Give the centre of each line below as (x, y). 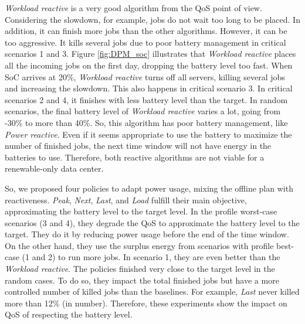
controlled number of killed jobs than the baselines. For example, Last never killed (152, 291)
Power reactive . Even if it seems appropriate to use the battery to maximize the (148, 134)
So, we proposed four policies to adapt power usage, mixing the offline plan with (149, 188)
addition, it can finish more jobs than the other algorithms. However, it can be (146, 31)
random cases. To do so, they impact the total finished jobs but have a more (142, 280)
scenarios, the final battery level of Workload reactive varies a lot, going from (143, 111)
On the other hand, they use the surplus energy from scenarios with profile (139, 245)
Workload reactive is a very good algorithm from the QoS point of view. (133, 8)
